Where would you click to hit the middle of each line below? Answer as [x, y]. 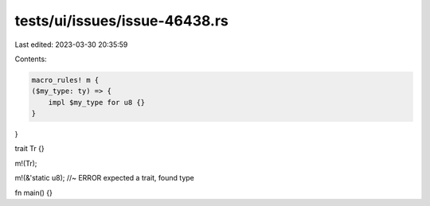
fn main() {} [34, 192]
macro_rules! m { [65, 80]
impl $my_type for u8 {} [97, 102]
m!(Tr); [26, 163]
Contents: [31, 59]
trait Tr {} [30, 149]
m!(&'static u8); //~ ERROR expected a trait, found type [105, 178]
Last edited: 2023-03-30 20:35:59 [71, 45]
